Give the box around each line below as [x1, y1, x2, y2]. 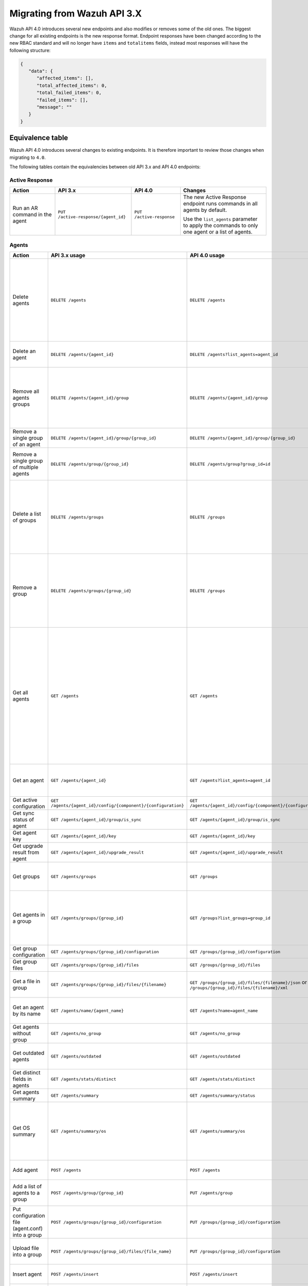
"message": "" [36, 104, 72, 110]
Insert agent [12, 1271, 42, 1278]
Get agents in [12, 911, 45, 918]
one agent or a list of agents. [183, 228, 253, 236]
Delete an [12, 348, 36, 354]
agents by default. [183, 206, 227, 213]
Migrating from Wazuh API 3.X [9, 8, 142, 19]
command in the [12, 211, 52, 218]
